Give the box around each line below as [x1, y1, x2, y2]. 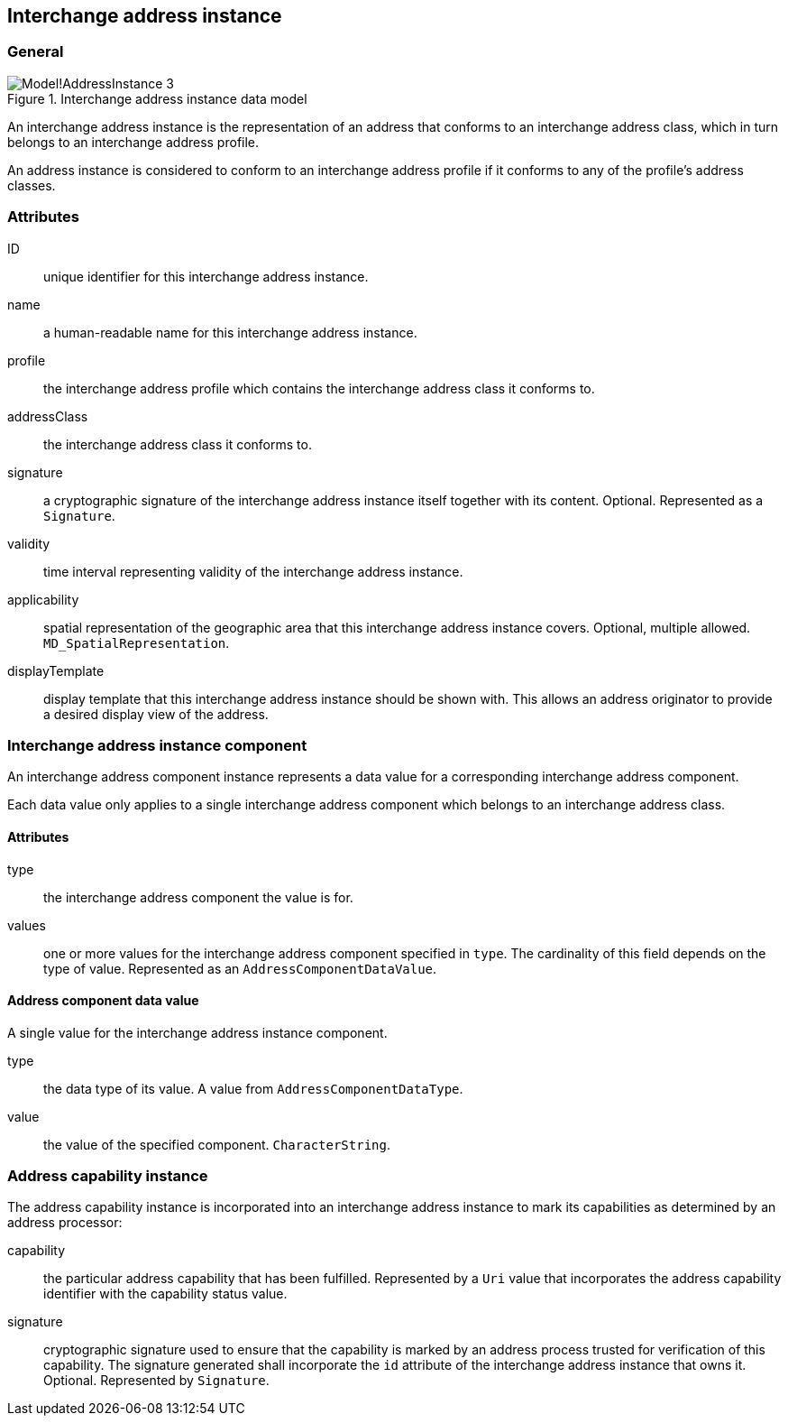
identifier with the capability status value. [43, 1286, 288, 1302]
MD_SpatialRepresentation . [43, 634, 230, 651]
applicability [7, 591, 79, 607]
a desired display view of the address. [43, 706, 269, 722]
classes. [7, 177, 56, 193]
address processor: [7, 1215, 123, 1231]
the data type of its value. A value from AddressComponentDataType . [43, 1080, 463, 1096]
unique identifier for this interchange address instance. [43, 268, 369, 284]
